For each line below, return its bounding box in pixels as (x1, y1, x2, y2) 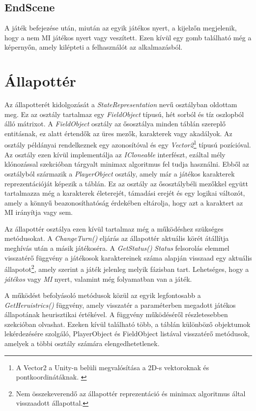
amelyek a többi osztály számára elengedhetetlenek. (4, 338, 160, 349)
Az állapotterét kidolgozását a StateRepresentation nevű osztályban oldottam (4, 99, 237, 110)
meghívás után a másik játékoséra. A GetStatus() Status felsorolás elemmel (4, 243, 229, 253)
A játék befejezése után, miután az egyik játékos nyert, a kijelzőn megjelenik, (4, 23, 237, 33)
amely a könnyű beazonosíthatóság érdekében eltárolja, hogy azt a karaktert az (4, 197, 243, 207)
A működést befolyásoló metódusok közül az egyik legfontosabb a (4, 290, 201, 300)
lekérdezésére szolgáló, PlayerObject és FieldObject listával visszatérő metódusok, (4, 328, 250, 339)
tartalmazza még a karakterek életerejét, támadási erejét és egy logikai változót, (4, 188, 245, 198)
